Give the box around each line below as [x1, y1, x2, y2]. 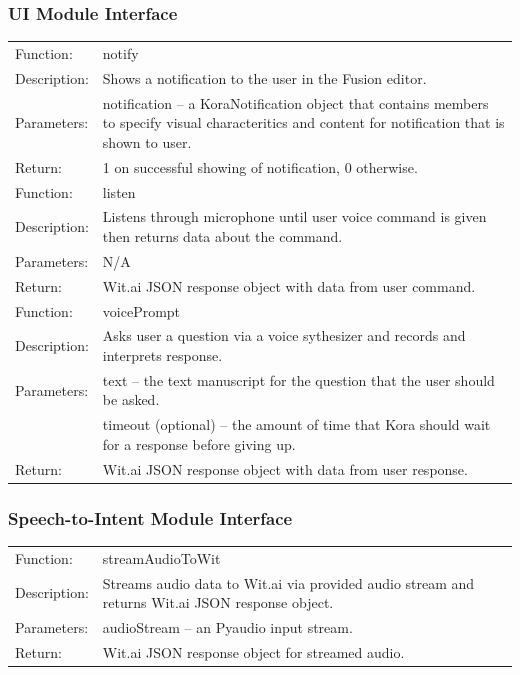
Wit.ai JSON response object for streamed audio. [102, 641, 405, 662]
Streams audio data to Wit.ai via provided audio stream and [102, 572, 475, 593]
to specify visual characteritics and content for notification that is [102, 112, 505, 133]
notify [102, 42, 139, 63]
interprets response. [102, 344, 223, 365]
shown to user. [102, 131, 192, 152]
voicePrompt [102, 300, 181, 321]
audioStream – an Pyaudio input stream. [102, 617, 353, 637]
